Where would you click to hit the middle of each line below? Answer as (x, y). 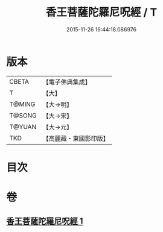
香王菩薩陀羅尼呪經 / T (101, 12)
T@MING (22, 104)
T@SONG (23, 115)
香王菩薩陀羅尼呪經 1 (45, 221)
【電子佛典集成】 (67, 82)
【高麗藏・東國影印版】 (76, 138)
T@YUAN (23, 127)
